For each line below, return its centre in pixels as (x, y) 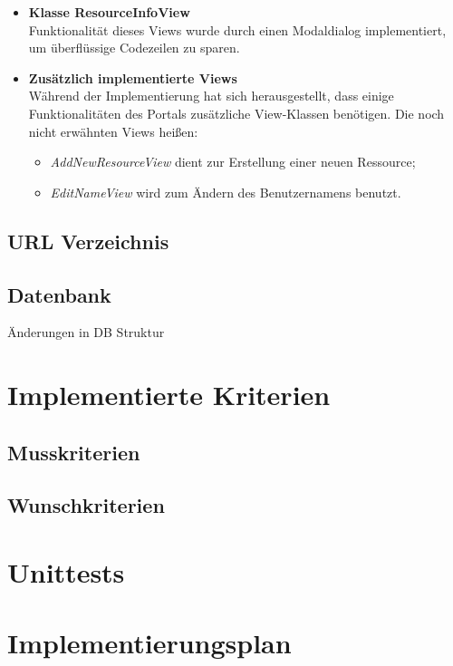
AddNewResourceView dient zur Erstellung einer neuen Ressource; (233, 162)
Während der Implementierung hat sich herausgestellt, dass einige (211, 96)
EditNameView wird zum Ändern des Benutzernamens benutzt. (226, 192)
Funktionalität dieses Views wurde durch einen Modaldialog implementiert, (237, 29)
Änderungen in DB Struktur (86, 332)
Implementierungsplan (149, 643)
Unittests (66, 572)
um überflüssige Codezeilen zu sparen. (134, 48)
